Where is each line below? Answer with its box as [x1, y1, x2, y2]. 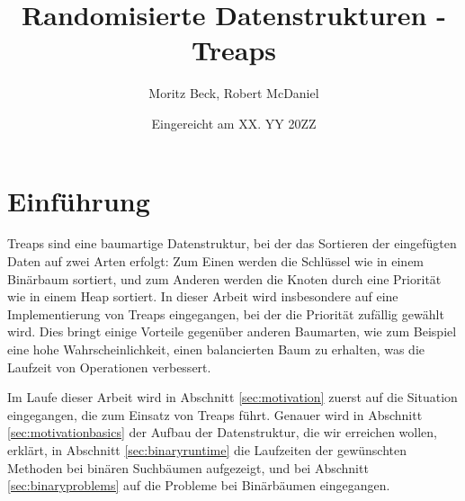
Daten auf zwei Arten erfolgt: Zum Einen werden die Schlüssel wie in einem [7, 252, 425, 271]
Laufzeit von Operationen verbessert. [7, 357, 211, 376]
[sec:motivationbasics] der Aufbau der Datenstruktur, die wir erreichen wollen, [7, 423, 437, 442]
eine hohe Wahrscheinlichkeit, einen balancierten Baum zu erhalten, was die [7, 340, 425, 358]
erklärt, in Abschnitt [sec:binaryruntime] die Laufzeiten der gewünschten [7, 440, 407, 459]
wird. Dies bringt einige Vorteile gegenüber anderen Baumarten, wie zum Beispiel [7, 322, 457, 341]
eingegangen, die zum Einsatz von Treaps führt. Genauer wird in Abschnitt [7, 405, 423, 424]
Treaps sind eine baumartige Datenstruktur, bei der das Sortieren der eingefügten [7, 234, 457, 253]
